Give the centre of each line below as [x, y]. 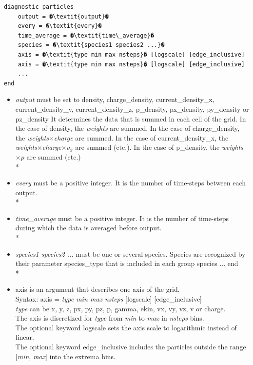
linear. [25, 337]
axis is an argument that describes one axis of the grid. [97, 289]
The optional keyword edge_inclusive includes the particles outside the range [131, 346]
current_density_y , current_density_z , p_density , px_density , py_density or [132, 109]
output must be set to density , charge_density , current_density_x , [115, 99]
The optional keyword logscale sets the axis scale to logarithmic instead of [126, 327]
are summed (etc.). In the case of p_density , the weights [159, 147]
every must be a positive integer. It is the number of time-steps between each [131, 183]
